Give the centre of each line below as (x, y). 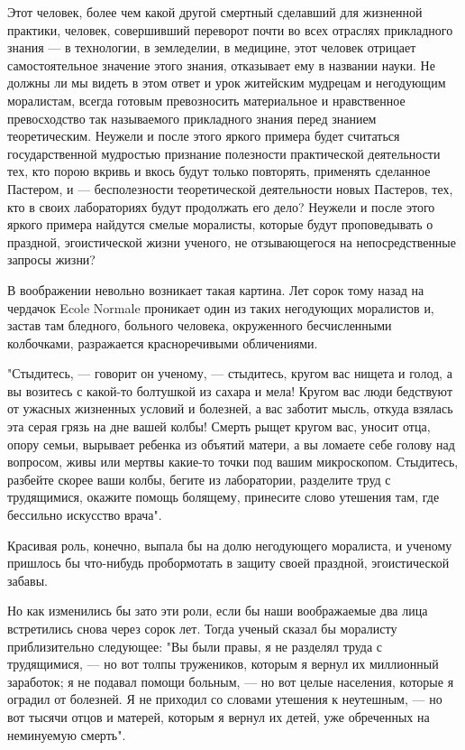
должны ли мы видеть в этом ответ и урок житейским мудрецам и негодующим (227, 83)
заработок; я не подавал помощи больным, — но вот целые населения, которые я (231, 681)
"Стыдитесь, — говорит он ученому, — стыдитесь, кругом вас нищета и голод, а (230, 373)
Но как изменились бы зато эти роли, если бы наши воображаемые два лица (218, 611)
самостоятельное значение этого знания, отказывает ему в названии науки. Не (221, 65)
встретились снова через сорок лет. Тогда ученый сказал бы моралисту (202, 628)
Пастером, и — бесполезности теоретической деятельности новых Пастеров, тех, (230, 188)
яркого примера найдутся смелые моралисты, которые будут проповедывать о (220, 224)
